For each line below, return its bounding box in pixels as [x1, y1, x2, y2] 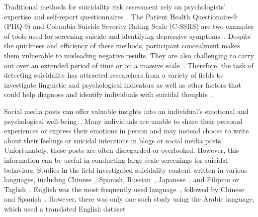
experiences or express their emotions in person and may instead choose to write [4, 125, 249, 136]
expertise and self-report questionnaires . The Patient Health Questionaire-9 [4, 11, 237, 21]
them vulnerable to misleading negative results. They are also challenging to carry [4, 50, 254, 60]
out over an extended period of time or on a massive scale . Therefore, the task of [4, 60, 254, 70]
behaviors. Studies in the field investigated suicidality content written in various [4, 164, 248, 175]
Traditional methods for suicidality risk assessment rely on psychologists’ [4, 1, 226, 11]
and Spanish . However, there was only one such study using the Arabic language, [4, 194, 255, 204]
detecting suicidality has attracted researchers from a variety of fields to [4, 70, 223, 80]
